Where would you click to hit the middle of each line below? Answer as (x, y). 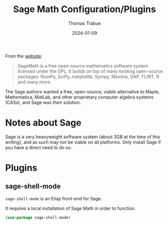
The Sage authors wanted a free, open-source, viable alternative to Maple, (82, 91)
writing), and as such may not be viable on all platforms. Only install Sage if (83, 142)
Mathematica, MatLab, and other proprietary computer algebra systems (79, 97)
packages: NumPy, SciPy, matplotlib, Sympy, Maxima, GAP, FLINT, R (88, 76)
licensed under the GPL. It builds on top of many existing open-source (90, 71)
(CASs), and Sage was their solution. (43, 102)
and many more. (34, 82)
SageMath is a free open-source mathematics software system (83, 66)
